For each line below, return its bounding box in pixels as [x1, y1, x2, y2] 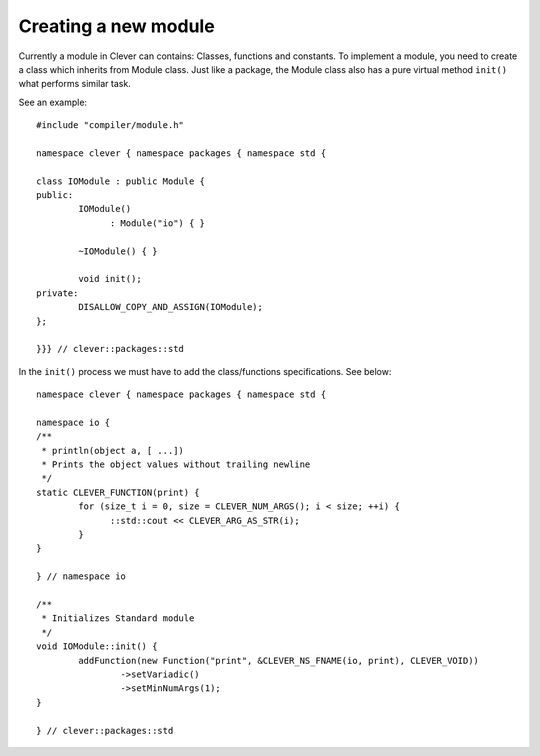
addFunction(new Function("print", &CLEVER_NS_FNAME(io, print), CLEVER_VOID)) [78, 655, 480, 666]
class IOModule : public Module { [36, 175, 205, 187]
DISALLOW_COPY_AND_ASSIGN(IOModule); [78, 301, 264, 313]
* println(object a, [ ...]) [41, 445, 185, 456]
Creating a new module [18, 15, 215, 37]
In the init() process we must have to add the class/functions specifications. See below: [18, 365, 392, 377]
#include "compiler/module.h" [36, 120, 185, 131]
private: [36, 287, 79, 299]
